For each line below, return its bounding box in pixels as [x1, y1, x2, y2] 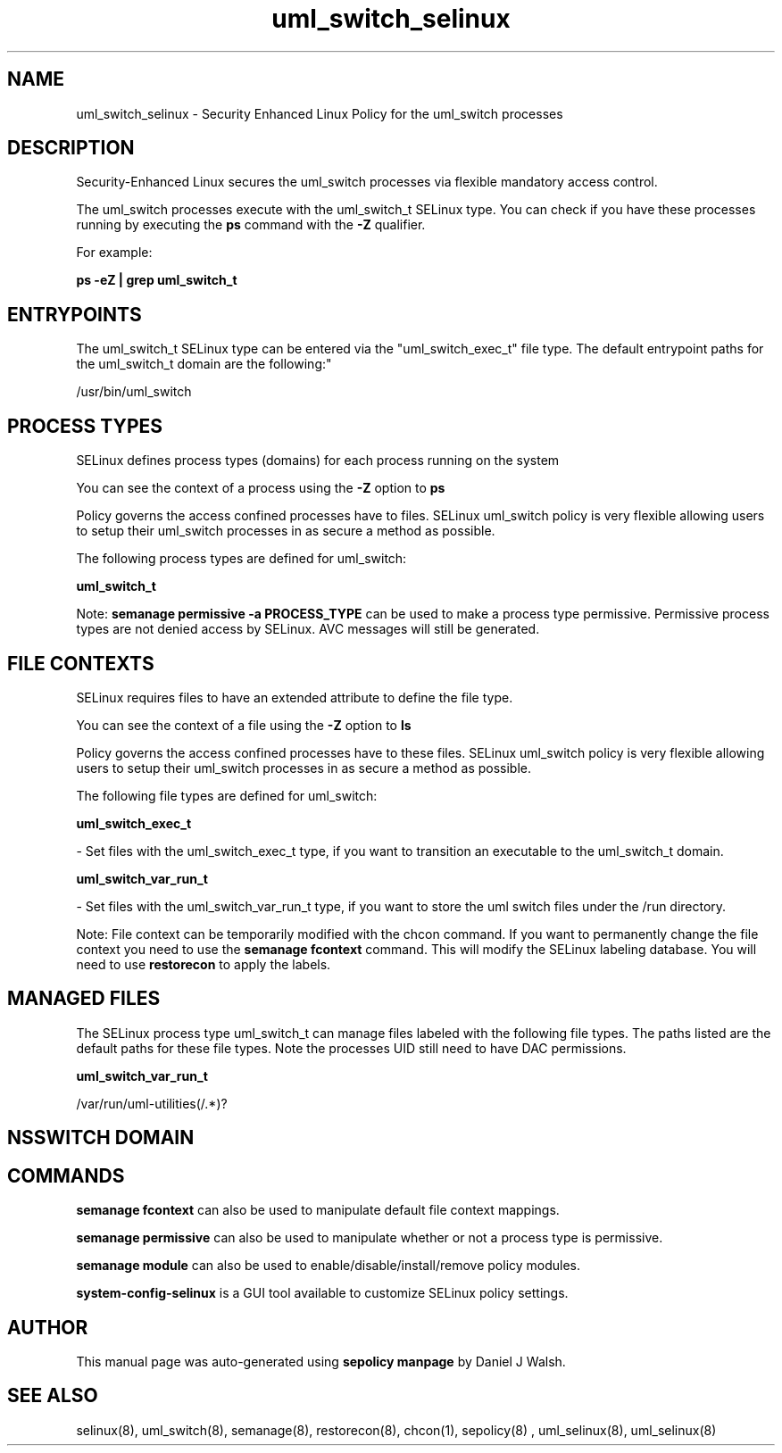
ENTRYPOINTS [7, 303, 142, 326]
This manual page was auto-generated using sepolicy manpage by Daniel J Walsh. [76, 1353, 566, 1369]
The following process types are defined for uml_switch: [76, 551, 407, 567]
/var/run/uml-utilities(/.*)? [76, 1095, 228, 1111]
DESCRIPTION [7, 137, 135, 160]
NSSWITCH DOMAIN [7, 1126, 195, 1150]
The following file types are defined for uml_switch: [76, 787, 378, 803]
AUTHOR [7, 1316, 88, 1339]
